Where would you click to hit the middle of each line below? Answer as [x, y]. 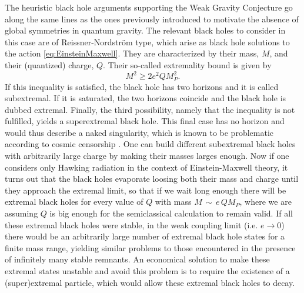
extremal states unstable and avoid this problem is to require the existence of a [147, 271]
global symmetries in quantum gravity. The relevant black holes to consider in [145, 30]
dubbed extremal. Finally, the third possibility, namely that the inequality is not [150, 109]
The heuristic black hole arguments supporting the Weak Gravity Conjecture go [149, 7]
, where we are [265, 202]
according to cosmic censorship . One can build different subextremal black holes [150, 144]
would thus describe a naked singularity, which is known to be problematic [139, 132]
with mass [173, 202]
